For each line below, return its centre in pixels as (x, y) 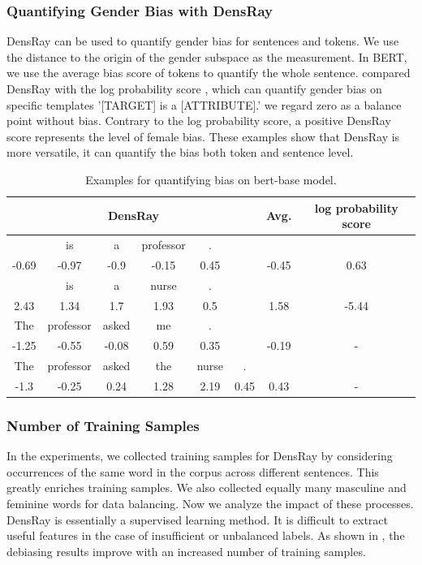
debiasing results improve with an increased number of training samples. (186, 551)
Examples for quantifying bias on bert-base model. (211, 179)
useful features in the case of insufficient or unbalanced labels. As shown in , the (206, 535)
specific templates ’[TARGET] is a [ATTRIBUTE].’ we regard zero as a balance (204, 104)
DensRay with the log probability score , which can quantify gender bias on (194, 88)
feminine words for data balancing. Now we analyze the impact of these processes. (210, 503)
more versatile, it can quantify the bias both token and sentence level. (180, 152)
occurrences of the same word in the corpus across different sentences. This (193, 471)
